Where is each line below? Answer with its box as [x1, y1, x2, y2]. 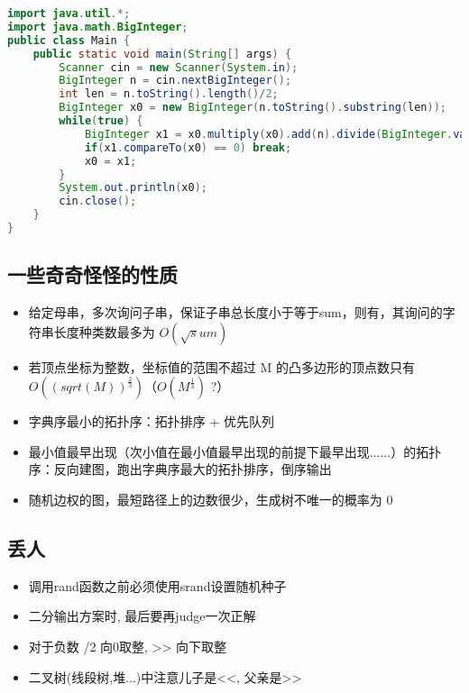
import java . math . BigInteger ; [7, 20, 189, 33]
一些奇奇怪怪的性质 [7, 260, 178, 288]
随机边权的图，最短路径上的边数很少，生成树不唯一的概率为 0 [28, 490, 393, 509]
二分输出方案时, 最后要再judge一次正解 [28, 606, 256, 625]
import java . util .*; [7, 7, 131, 20]
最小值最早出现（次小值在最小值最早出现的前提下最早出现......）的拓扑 [28, 442, 442, 460]
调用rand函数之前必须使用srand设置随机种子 [28, 576, 287, 595]
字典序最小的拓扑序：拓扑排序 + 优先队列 [28, 412, 275, 431]
